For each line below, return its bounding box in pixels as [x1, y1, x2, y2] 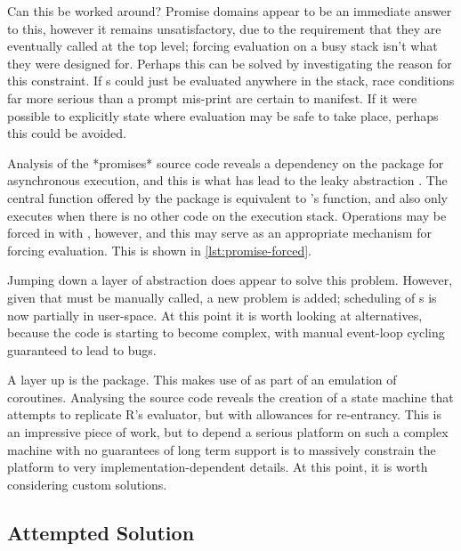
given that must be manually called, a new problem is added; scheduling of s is [7, 288, 437, 306]
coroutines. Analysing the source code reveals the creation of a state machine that [7, 387, 454, 406]
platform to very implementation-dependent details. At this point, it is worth [7, 458, 428, 476]
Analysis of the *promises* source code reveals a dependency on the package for [7, 153, 444, 172]
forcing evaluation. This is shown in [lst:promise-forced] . [7, 240, 311, 259]
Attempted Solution [7, 518, 195, 546]
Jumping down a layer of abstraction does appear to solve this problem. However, [7, 271, 453, 289]
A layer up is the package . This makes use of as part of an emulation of [7, 370, 397, 389]
